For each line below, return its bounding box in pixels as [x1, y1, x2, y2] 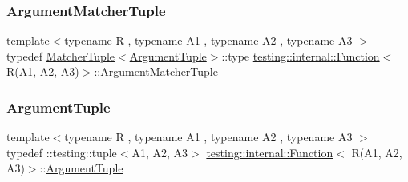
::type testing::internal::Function [221, 47, 380, 64]
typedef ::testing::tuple [6, 144, 117, 160]
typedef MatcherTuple [6, 47, 115, 64]
